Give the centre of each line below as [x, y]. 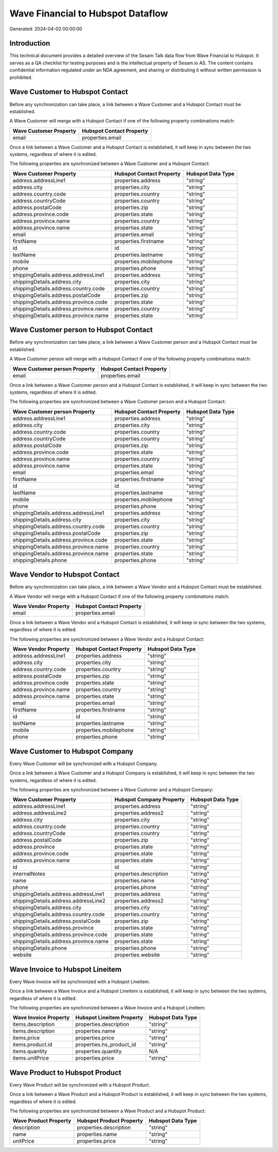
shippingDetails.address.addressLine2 [59, 901]
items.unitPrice [31, 1058]
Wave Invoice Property [41, 1018]
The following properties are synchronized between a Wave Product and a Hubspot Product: [108, 1111]
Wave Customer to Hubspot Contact [69, 92]
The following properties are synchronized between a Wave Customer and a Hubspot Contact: [110, 164]
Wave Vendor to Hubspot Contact [65, 574]
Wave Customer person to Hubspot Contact [81, 330]
